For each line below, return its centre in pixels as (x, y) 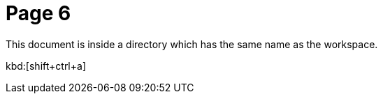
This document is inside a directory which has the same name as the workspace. (192, 44)
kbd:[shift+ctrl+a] (46, 66)
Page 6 (38, 13)
